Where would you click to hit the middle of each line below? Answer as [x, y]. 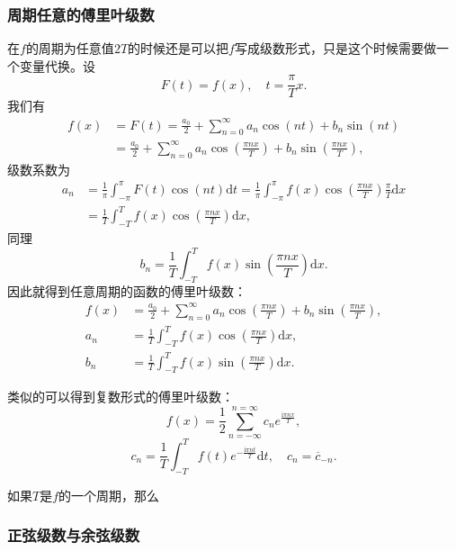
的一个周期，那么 [109, 495]
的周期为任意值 [70, 48]
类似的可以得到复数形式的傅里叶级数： [121, 397]
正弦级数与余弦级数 [74, 535]
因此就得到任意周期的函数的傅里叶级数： [127, 290]
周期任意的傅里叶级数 [81, 14]
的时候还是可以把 [179, 48]
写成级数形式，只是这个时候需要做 [335, 48]
